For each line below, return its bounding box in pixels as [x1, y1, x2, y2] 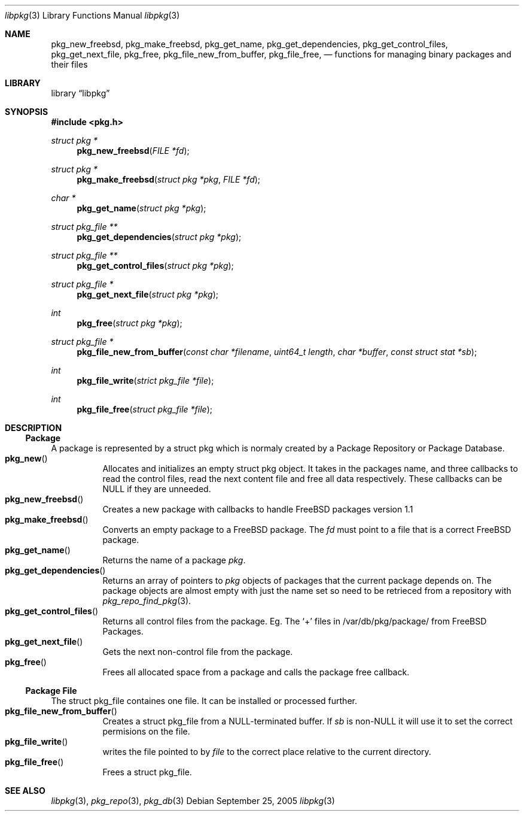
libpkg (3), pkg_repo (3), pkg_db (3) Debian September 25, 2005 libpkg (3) [51, 796, 335, 806]
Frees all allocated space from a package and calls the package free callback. [102, 667, 410, 677]
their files [51, 59, 88, 69]
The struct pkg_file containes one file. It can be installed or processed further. [51, 696, 357, 706]
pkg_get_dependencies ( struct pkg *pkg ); [77, 232, 242, 242]
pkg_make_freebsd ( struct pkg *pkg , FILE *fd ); [77, 174, 261, 184]
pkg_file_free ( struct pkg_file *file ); [77, 404, 212, 414]
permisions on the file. [102, 726, 190, 736]
